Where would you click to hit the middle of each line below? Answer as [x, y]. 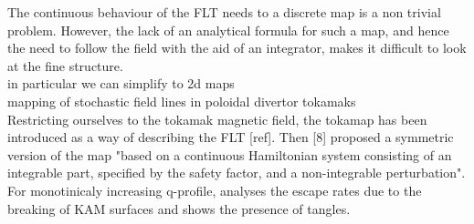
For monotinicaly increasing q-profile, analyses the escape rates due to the [215, 190]
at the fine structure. [65, 65]
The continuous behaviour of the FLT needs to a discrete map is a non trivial [224, 12]
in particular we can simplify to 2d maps [121, 83]
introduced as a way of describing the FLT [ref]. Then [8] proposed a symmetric [231, 137]
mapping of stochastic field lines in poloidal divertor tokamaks [182, 101]
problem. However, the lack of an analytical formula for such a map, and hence [228, 30]
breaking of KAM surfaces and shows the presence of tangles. [179, 208]
